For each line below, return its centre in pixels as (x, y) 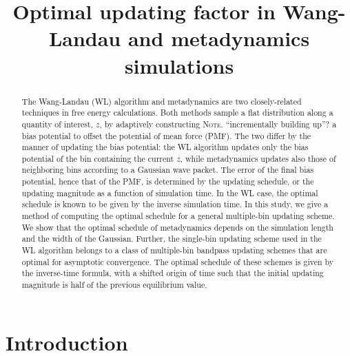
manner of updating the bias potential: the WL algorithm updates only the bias (165, 147)
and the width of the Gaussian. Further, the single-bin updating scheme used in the (172, 239)
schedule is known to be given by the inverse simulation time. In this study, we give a (175, 204)
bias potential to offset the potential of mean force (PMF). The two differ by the (166, 135)
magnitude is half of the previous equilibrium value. (114, 285)
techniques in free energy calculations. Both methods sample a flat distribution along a (177, 113)
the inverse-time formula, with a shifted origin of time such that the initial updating (173, 273)
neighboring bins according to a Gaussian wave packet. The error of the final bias (168, 170)
